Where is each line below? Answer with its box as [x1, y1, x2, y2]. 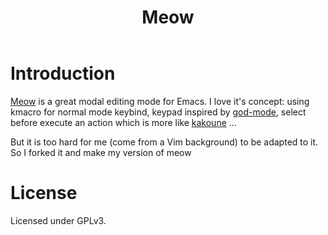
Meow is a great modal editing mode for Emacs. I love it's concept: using [10, 95, 310, 107]
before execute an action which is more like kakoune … [10, 116, 237, 128]
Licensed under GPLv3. [10, 214, 107, 226]
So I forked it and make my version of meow [10, 146, 192, 158]
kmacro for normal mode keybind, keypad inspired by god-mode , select [10, 106, 307, 118]
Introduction [10, 62, 116, 85]
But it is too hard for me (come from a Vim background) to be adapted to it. [10, 136, 319, 148]
